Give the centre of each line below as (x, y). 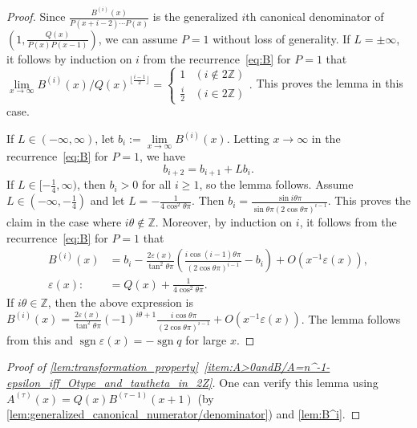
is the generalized (195, 16)
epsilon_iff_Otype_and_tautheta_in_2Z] (109, 383)
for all (157, 184)
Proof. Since (36, 16)
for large (206, 339)
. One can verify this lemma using (295, 383)
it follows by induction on (69, 58)
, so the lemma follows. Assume (276, 184)
